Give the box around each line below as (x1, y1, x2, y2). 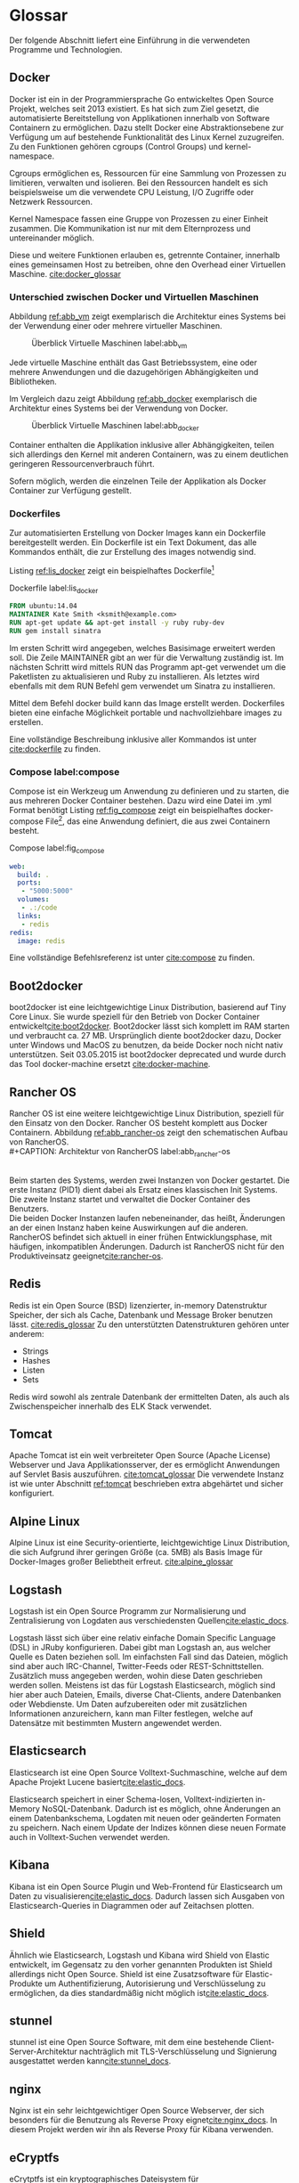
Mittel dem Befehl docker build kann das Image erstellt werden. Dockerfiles (9, 697, 285, 708)
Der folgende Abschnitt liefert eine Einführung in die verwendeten (9, 35, 251, 45)
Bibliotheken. (9, 376, 58, 387)
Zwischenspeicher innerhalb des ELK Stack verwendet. (9, 1400, 212, 1412)
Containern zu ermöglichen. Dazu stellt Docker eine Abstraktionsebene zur (9, 122, 285, 133)
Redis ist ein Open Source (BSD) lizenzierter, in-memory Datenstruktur (9, 1299, 268, 1310)
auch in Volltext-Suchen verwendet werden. (9, 1831, 171, 1842)
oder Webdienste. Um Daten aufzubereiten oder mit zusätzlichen (9, 1698, 247, 1710)
